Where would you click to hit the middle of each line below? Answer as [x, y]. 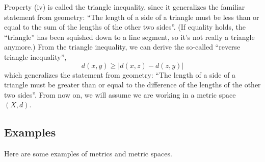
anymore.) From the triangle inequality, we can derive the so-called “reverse [122, 47]
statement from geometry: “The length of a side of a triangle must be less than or [132, 17]
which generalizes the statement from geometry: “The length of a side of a [120, 74]
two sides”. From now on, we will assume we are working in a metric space [120, 94]
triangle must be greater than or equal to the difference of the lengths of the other [132, 85]
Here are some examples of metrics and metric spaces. [88, 154]
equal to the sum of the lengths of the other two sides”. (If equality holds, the [125, 27]
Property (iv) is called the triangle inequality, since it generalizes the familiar [125, 7]
